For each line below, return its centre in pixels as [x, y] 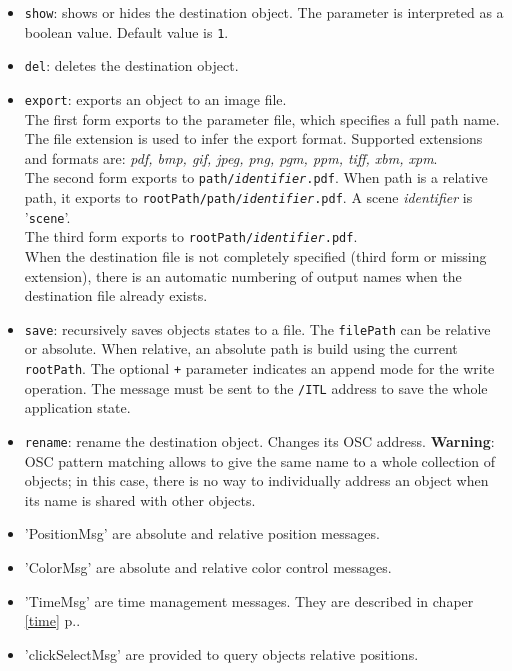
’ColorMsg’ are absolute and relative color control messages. [208, 567]
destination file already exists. [116, 295]
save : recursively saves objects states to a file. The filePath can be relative [257, 328]
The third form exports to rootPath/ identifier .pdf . [191, 236]
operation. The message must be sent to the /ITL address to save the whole [256, 387]
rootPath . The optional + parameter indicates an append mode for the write [259, 368]
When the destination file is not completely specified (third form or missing [255, 256]
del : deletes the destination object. [131, 65]
